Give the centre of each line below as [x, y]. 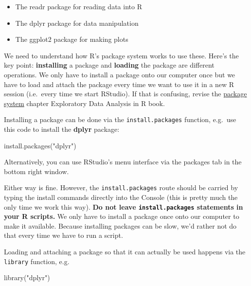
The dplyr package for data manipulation [77, 23]
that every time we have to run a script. [63, 235]
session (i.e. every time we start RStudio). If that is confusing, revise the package [125, 94]
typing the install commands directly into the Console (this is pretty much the [121, 197]
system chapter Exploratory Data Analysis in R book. [84, 103]
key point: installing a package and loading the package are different [109, 65]
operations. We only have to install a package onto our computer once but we [120, 74]
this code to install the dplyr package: [62, 129]
